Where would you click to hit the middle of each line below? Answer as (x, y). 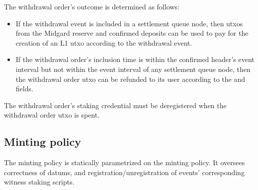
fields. (24, 89)
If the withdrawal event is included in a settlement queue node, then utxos (129, 23)
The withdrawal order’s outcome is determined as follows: (92, 6)
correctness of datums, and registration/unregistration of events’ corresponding (124, 172)
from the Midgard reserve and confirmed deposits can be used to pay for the (132, 33)
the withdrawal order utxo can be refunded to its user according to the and (130, 79)
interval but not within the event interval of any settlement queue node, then (133, 69)
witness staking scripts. (39, 182)
